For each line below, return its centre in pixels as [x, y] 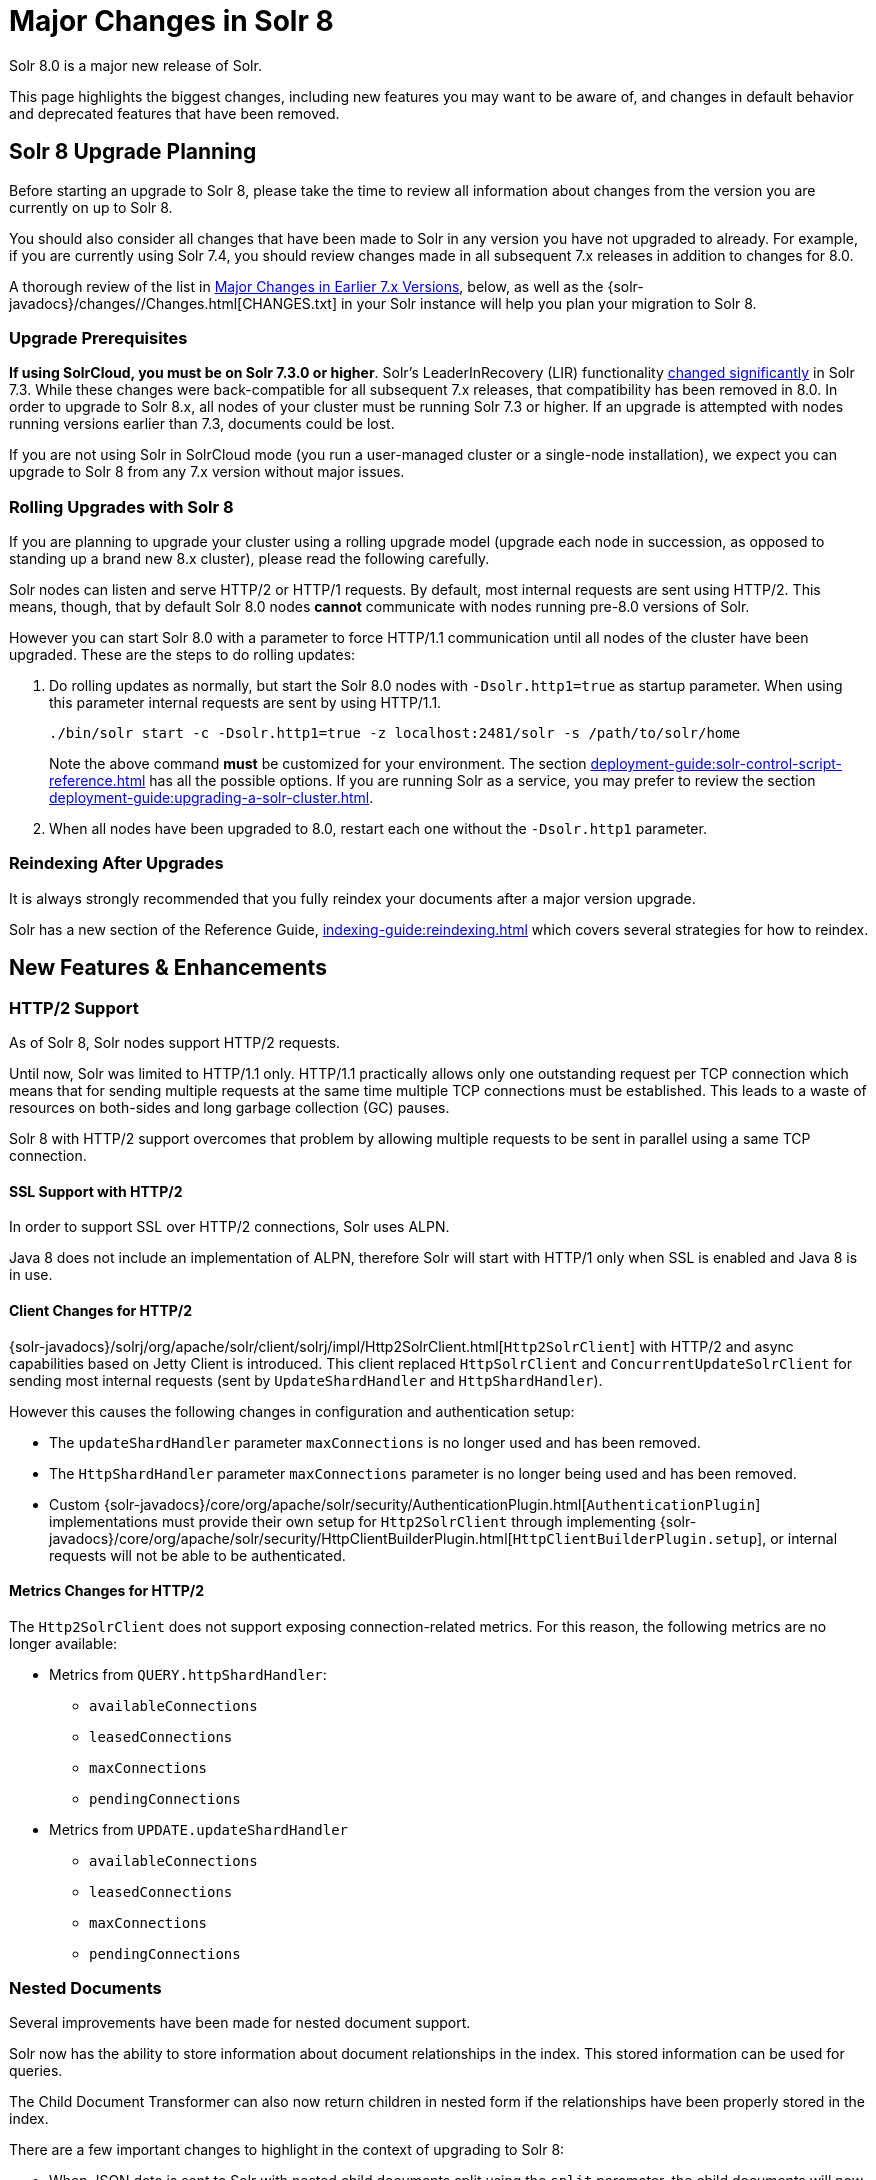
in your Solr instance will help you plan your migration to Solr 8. [548, 303]
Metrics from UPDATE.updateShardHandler [199, 1829]
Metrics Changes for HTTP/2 [107, 1591]
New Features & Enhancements [168, 968]
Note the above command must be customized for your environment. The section [318, 764]
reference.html [97, 781]
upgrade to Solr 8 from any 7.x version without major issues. [207, 472]
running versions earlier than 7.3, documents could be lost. [202, 424]
